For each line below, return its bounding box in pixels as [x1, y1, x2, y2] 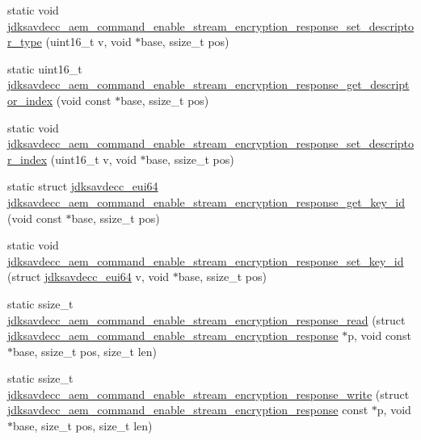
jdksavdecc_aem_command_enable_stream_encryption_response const [7, 401, 368, 418]
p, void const [347, 327, 411, 344]
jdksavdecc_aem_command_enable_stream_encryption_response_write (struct [7, 385, 410, 402]
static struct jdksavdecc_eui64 [7, 178, 158, 195]
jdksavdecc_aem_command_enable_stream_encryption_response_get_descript [7, 76, 410, 93]
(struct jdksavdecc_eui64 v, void [7, 268, 170, 285]
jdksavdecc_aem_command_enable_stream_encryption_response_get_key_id [7, 193, 405, 210]
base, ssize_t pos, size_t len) [13, 342, 158, 359]
